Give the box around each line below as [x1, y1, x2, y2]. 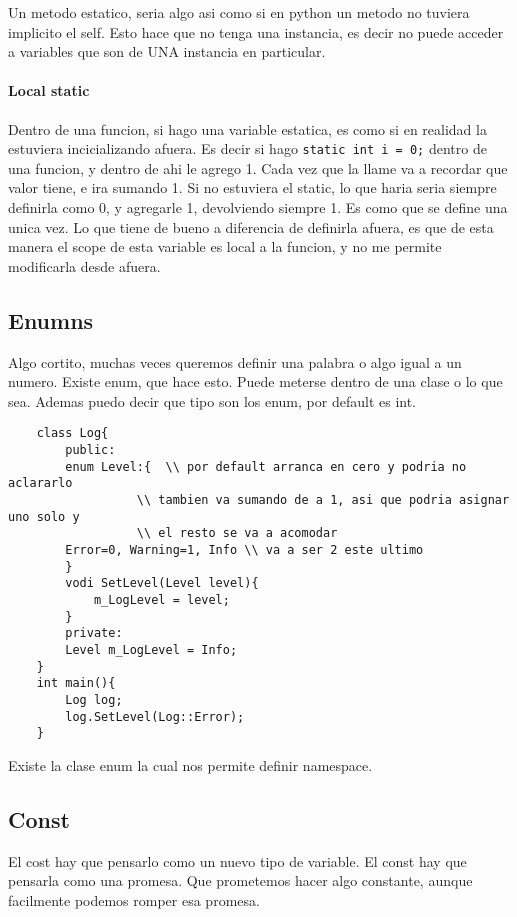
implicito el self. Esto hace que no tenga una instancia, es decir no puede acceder [8, 21, 504, 42]
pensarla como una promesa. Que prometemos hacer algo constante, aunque [8, 870, 473, 891]
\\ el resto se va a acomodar [136, 526, 338, 541]
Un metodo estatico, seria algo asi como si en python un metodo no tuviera [8, 2, 470, 22]
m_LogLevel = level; [93, 592, 230, 607]
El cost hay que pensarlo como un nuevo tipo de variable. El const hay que [8, 850, 467, 871]
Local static [8, 80, 90, 101]
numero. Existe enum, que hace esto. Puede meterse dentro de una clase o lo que [8, 371, 503, 392]
